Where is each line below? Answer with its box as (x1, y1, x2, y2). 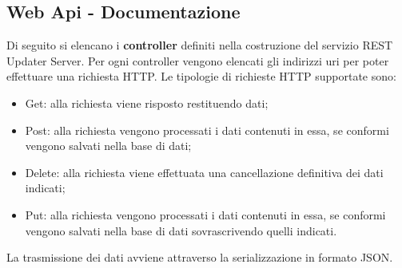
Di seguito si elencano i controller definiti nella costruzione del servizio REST (6, 37, 393, 53)
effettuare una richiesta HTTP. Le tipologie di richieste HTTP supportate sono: (6, 68, 396, 85)
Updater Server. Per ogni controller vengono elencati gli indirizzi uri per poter (6, 52, 389, 69)
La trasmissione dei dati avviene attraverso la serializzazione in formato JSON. (6, 249, 393, 266)
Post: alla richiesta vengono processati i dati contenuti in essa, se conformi (25, 121, 389, 138)
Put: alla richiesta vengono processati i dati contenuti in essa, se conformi (25, 206, 386, 223)
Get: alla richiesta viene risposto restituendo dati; (25, 94, 269, 111)
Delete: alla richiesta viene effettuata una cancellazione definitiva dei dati (25, 164, 384, 180)
